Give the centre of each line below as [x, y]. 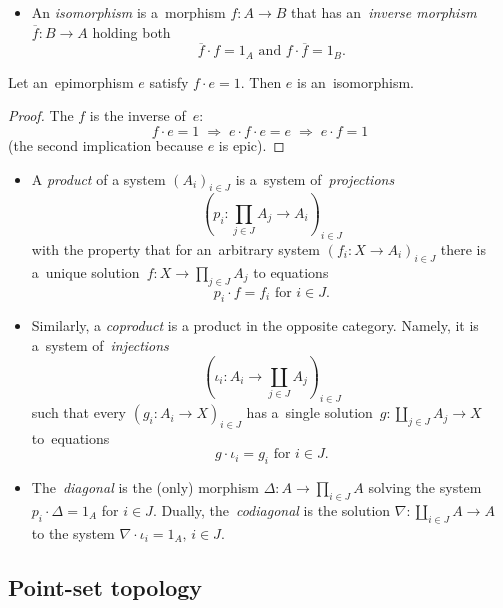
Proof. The [41, 115]
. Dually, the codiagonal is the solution [271, 510]
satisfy [169, 81]
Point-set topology [105, 586]
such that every [79, 412]
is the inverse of [137, 115]
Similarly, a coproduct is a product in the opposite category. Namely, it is [255, 325]
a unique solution [85, 271]
